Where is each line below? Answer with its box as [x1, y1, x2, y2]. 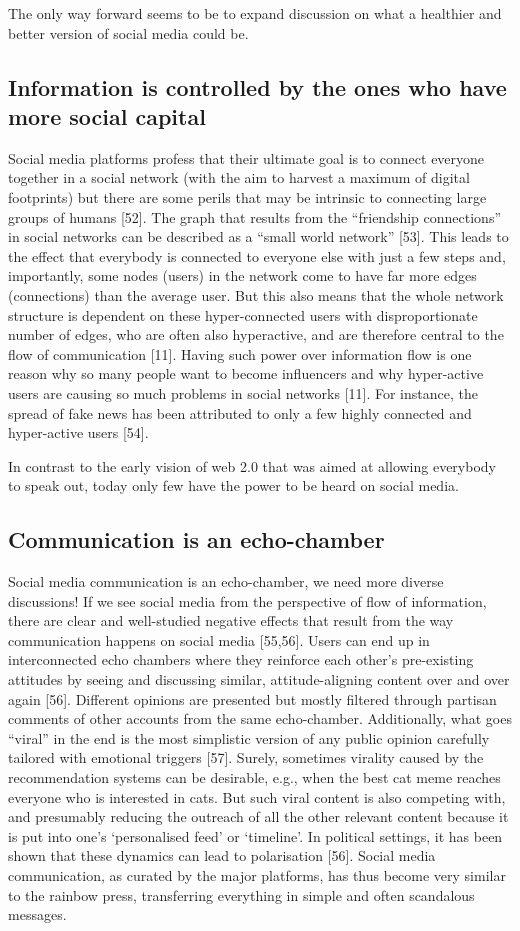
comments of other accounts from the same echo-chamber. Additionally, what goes [8, 708, 512, 729]
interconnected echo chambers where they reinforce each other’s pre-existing [8, 649, 474, 670]
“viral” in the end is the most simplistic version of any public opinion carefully [8, 727, 490, 748]
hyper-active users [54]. [8, 422, 149, 443]
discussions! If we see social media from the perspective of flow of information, [8, 590, 487, 611]
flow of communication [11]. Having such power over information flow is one [8, 343, 472, 364]
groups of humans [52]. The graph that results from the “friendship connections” [8, 206, 502, 227]
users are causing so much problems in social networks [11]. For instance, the [8, 382, 478, 403]
